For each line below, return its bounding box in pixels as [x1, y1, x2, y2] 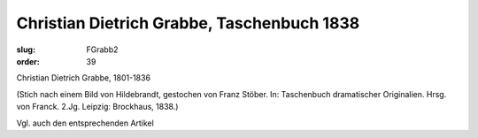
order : [16, 56, 40, 66]
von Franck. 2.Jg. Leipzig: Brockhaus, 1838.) [16, 102, 179, 112]
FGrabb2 [86, 44, 119, 55]
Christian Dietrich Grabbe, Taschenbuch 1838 [16, 13, 360, 33]
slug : [16, 44, 35, 55]
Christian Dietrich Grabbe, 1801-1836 [16, 73, 150, 83]
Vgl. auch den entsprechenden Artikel [16, 118, 154, 128]
